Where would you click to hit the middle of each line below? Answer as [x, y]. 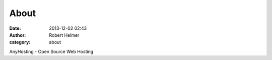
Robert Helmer [64, 35]
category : [20, 42]
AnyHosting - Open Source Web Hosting [51, 51]
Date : [15, 28]
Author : [18, 35]
